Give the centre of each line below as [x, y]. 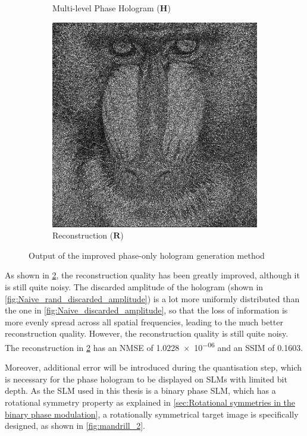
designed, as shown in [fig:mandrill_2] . [75, 426]
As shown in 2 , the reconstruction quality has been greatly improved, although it [152, 275]
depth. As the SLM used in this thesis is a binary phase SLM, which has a [140, 390]
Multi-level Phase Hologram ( [106, 8]
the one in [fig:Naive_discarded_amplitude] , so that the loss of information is [146, 310]
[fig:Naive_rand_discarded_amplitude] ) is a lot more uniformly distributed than [152, 298]
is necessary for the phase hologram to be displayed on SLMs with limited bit [146, 379]
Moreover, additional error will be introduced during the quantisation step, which [153, 367]
